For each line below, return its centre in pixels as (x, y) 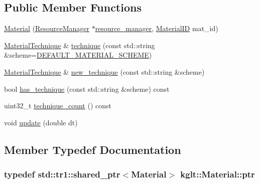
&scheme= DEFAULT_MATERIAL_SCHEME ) (78, 55)
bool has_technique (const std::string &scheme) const (87, 88)
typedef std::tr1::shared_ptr (62, 174)
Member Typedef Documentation (93, 149)
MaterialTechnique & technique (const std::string (80, 45)
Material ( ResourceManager (47, 28)
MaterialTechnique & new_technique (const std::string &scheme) (104, 71)
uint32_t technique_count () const (58, 106)
